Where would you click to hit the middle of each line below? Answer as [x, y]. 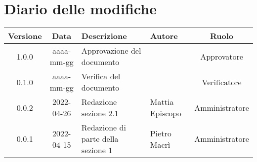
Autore [164, 36]
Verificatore [222, 82]
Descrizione [104, 36]
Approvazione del [111, 51]
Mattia [162, 102]
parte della [100, 139]
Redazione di [104, 128]
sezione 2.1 [100, 113]
